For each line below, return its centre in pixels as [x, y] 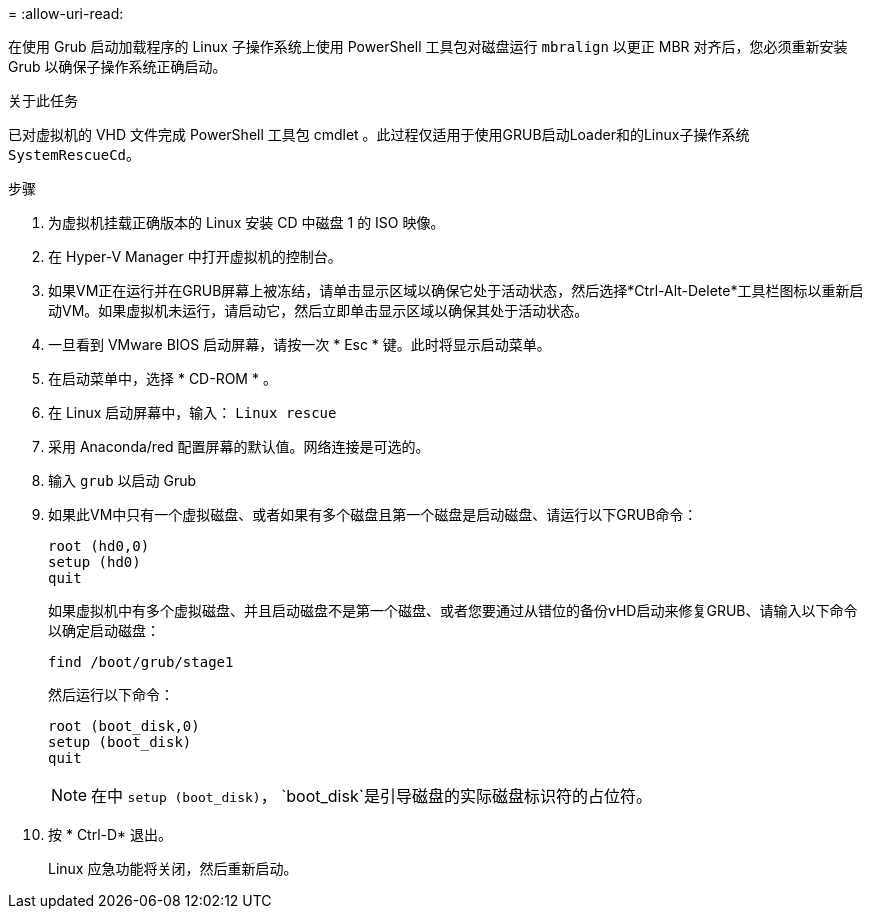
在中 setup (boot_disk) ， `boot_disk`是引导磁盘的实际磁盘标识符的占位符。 [371, 796]
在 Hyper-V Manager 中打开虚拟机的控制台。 [195, 256]
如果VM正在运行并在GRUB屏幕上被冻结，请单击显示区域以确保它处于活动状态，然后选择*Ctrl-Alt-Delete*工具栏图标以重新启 [456, 290]
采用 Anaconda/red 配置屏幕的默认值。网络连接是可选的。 [239, 446]
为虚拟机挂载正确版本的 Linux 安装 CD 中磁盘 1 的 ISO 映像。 [246, 222]
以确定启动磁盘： [104, 630]
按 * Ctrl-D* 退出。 [110, 834]
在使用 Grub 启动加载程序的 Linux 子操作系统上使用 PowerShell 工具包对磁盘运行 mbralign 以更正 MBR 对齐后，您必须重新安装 [428, 46]
